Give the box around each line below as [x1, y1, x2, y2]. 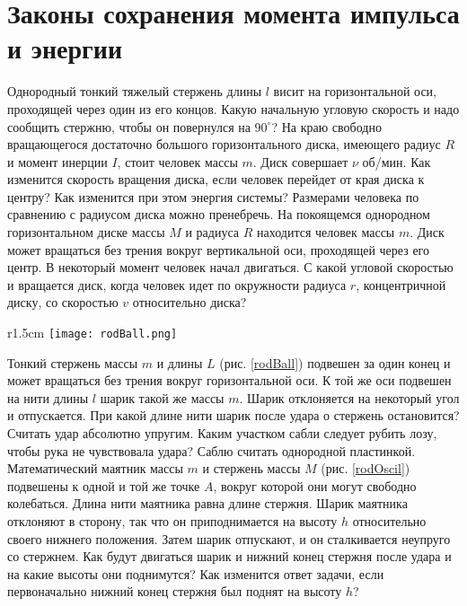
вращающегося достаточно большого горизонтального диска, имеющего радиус [7, 135, 441, 154]
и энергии [7, 30, 123, 66]
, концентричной [356, 275, 446, 294]
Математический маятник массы [7, 459, 183, 478]
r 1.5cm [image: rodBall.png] [7, 323, 178, 342]
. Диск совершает [252, 152, 348, 171]
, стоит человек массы [117, 152, 238, 171]
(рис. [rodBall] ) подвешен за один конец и [219, 353, 451, 372]
